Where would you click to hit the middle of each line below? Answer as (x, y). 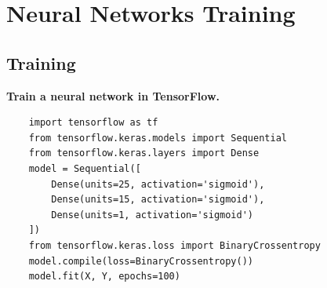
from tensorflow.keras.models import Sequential (158, 138)
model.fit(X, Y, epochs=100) (104, 277)
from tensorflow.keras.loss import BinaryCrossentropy (174, 245)
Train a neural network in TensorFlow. (113, 95)
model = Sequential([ (85, 168)
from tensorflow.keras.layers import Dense (144, 153)
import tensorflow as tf (93, 123)
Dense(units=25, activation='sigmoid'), (158, 184)
